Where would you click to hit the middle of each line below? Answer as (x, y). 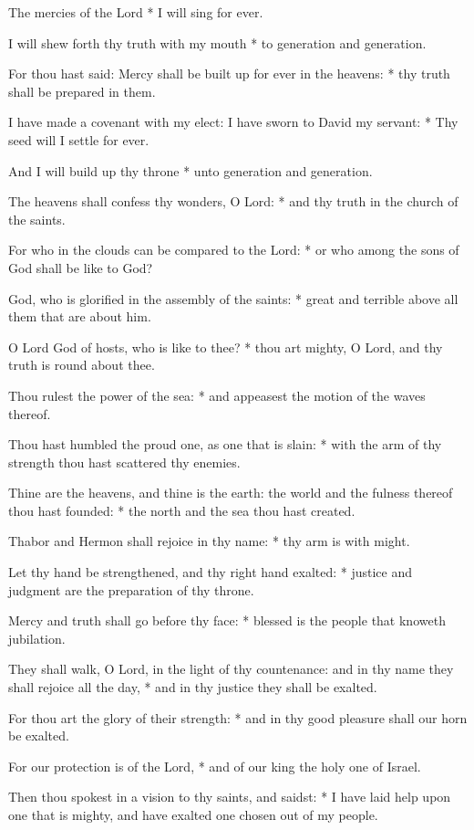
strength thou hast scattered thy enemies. (124, 462)
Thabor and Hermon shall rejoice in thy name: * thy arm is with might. (209, 541)
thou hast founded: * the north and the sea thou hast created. (182, 510)
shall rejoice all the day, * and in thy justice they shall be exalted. (193, 687)
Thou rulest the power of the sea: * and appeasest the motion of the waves (217, 395)
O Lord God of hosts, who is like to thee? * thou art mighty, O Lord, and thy (226, 347)
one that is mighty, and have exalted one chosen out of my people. (193, 814)
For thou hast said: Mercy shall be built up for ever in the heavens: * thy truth (229, 74)
